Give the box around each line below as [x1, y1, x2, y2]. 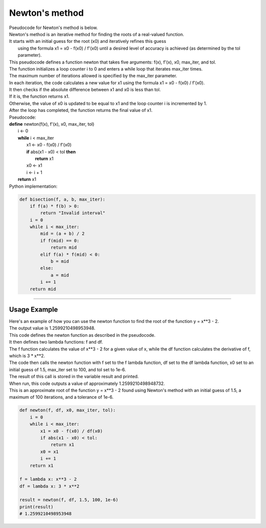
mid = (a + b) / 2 [40, 231, 85, 237]
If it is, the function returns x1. [9, 94, 70, 100]
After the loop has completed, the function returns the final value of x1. [9, 107, 153, 113]
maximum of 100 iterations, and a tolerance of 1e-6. [9, 394, 114, 400]
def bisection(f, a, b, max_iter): [19, 196, 105, 202]
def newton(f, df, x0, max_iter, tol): [19, 407, 116, 413]
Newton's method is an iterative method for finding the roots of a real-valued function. [9, 31, 184, 37]
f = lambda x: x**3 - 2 [19, 476, 77, 482]
